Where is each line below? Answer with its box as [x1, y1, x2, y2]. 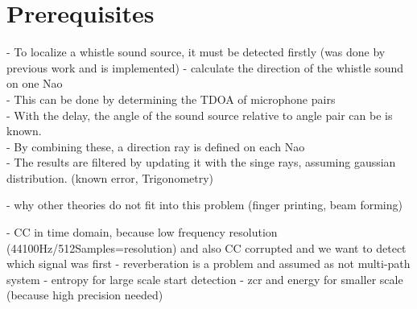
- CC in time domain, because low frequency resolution [6, 224, 278, 241]
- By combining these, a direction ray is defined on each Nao [6, 138, 305, 154]
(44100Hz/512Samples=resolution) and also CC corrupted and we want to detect [6, 239, 407, 256]
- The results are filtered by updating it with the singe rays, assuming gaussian [6, 154, 396, 171]
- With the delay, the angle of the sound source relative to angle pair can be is [6, 106, 393, 123]
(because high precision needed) [6, 286, 163, 303]
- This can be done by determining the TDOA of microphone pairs [6, 90, 336, 107]
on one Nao [6, 75, 63, 92]
